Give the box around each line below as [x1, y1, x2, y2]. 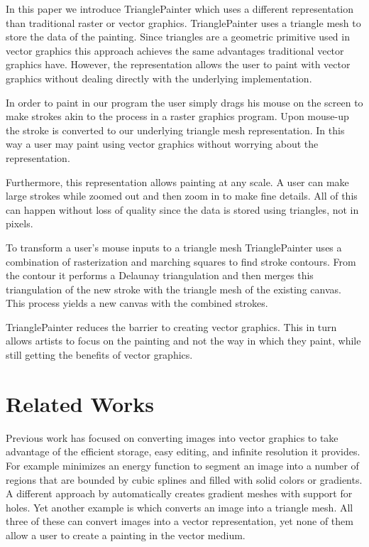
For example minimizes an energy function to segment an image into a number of [6, 457, 359, 472]
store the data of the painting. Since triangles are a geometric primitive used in [6, 29, 350, 44]
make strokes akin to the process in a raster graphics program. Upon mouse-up [6, 109, 349, 124]
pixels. [6, 216, 33, 231]
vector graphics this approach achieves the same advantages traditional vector [6, 43, 344, 58]
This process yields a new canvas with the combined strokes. [6, 296, 268, 310]
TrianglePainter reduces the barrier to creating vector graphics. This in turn [6, 319, 337, 334]
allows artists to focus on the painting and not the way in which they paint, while [6, 333, 361, 348]
